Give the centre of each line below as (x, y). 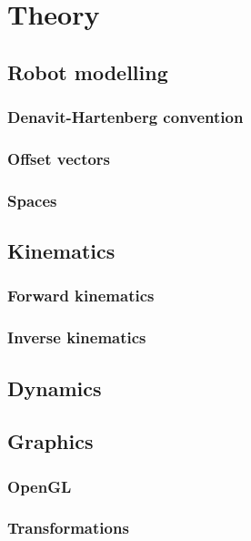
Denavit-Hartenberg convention (125, 117)
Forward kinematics (81, 296)
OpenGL (40, 486)
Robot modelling (88, 71)
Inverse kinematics (77, 337)
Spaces (32, 200)
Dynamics (55, 388)
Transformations (68, 528)
